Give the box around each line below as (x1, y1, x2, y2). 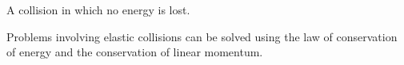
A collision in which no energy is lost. (6, 2, 190, 17)
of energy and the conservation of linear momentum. (6, 44, 263, 60)
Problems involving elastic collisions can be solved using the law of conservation (6, 28, 398, 44)
